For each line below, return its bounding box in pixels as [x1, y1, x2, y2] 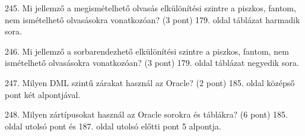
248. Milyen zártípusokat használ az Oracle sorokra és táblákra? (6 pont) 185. [5, 108, 288, 121]
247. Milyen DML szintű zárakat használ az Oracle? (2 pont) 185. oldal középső [5, 76, 295, 88]
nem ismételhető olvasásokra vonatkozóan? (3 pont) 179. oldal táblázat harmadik [5, 13, 300, 26]
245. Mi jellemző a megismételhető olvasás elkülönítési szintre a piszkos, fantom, [5, 2, 296, 14]
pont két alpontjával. [5, 88, 81, 100]
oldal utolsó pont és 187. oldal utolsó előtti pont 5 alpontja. [5, 119, 221, 132]
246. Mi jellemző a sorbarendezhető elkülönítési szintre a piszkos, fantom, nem [5, 45, 289, 57]
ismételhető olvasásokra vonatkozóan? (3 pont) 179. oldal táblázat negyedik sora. [5, 56, 299, 69]
